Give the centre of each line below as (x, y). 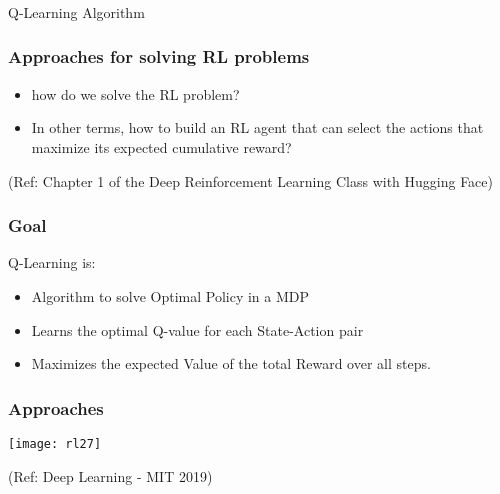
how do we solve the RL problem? (135, 93)
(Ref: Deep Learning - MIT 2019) (110, 475)
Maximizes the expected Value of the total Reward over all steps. (231, 363)
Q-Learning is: (52, 262)
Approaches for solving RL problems (159, 56)
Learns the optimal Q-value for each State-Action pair (197, 329)
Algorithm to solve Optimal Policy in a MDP (170, 295)
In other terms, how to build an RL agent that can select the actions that (257, 127)
